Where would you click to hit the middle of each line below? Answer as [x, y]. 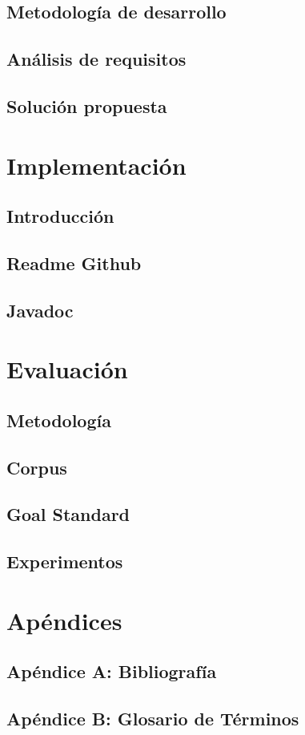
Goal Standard [68, 514]
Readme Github [74, 262]
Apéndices [64, 620]
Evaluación [67, 369]
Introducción [60, 216]
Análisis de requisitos [96, 59]
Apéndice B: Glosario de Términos [153, 719]
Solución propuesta [87, 105]
